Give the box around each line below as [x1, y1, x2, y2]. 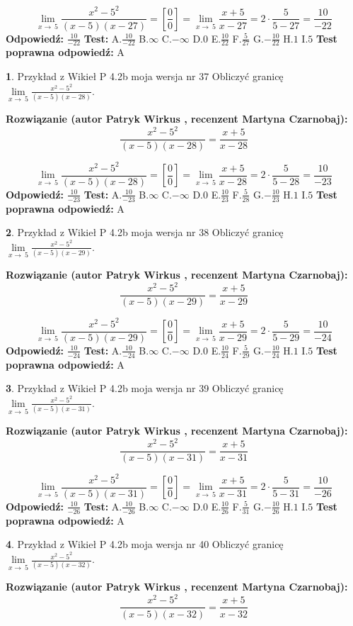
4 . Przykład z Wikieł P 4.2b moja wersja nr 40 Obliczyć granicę [6, 537, 284, 552]
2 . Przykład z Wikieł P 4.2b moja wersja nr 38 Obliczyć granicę [6, 225, 284, 240]
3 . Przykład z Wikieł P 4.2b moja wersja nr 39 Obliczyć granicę [6, 381, 284, 396]
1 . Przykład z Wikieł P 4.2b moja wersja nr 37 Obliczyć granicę [6, 68, 284, 83]
